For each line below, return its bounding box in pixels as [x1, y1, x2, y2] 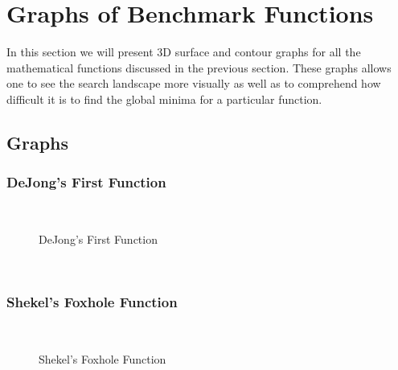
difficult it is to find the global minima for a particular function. [6, 90, 322, 107]
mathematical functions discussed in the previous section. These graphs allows [6, 59, 392, 76]
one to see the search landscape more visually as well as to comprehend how [6, 75, 381, 92]
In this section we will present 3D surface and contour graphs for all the [6, 43, 361, 60]
